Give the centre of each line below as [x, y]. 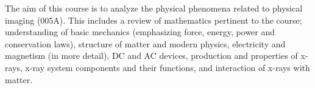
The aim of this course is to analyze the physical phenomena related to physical [154, 8]
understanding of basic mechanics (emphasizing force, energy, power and [140, 32]
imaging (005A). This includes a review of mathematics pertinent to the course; [154, 20]
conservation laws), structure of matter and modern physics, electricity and [145, 43]
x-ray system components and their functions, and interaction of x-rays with [168, 67]
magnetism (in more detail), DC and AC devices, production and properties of [151, 56]
